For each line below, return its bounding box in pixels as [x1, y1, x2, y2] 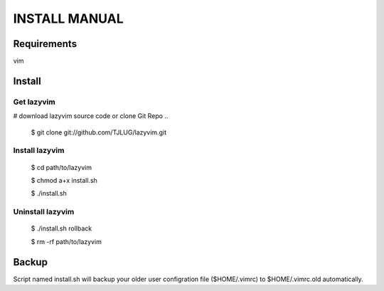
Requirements [13, 38, 78, 50]
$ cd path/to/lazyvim [31, 163, 92, 171]
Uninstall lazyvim [13, 207, 75, 217]
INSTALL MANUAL [13, 11, 124, 26]
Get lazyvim [13, 97, 56, 107]
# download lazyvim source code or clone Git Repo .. [13, 112, 169, 120]
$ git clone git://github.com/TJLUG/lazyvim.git [31, 128, 167, 137]
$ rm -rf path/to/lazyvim [31, 237, 102, 245]
